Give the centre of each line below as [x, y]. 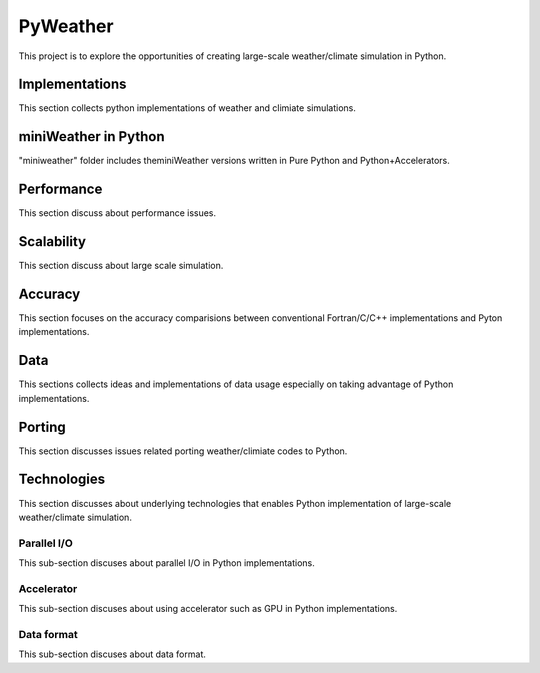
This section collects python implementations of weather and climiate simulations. [187, 108]
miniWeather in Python [91, 136]
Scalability [52, 241]
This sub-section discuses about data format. [112, 654]
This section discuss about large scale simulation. [121, 266]
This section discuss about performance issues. [117, 213]
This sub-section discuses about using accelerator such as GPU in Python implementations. [208, 609]
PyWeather [66, 26]
